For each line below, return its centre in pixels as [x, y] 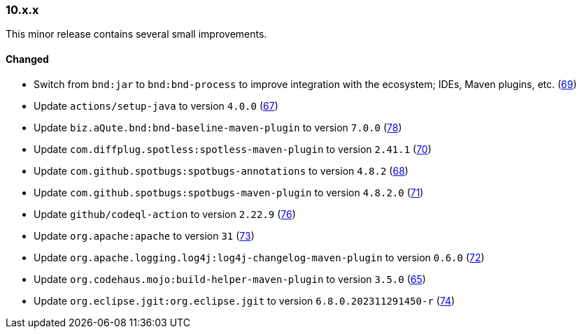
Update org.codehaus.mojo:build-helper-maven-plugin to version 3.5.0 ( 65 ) [230, 279]
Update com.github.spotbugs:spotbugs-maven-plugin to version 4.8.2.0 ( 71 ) [229, 192]
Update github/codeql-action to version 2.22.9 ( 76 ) [165, 214]
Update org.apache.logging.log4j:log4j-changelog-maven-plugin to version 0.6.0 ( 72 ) [259, 257]
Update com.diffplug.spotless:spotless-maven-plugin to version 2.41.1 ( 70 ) [233, 149]
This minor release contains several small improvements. [136, 34]
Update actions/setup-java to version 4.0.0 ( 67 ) [156, 106]
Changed [27, 59]
